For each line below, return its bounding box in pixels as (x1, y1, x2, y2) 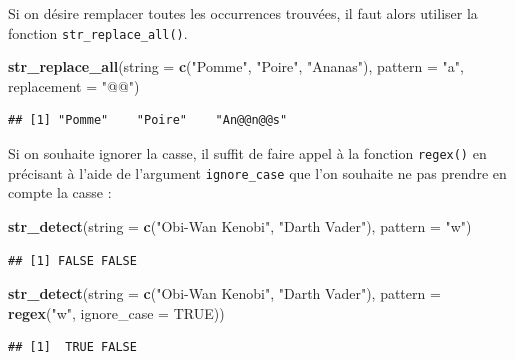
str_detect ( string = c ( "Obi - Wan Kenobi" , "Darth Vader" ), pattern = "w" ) (8, 215, 472, 236)
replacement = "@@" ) (8, 75, 140, 96)
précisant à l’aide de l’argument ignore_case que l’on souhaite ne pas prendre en (8, 162, 507, 183)
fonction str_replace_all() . (8, 22, 188, 43)
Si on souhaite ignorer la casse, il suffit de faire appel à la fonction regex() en (8, 143, 487, 164)
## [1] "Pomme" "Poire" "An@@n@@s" (8, 113, 288, 128)
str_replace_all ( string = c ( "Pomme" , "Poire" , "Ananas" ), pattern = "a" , (8, 56, 464, 77)
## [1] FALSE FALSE (8, 253, 137, 268)
